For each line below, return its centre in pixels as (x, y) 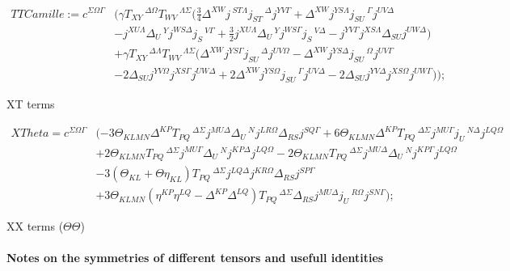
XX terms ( (35, 226)
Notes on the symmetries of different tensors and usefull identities (195, 258)
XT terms (31, 104)
